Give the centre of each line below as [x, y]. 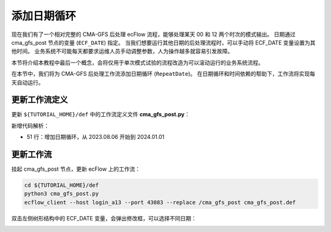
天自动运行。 [28, 82]
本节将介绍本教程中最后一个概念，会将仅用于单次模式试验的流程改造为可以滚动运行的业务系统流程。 [137, 62]
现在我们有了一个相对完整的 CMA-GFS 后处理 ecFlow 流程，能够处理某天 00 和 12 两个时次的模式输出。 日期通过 [153, 34]
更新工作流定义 [40, 100]
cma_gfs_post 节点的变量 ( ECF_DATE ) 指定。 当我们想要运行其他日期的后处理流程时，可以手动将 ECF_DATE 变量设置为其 [163, 42]
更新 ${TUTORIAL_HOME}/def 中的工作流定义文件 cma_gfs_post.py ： [101, 114]
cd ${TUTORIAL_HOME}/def [62, 185]
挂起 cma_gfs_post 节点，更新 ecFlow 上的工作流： [76, 169]
